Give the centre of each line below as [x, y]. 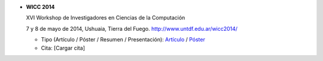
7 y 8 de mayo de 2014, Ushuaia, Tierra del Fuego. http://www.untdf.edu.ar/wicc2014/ [132, 28]
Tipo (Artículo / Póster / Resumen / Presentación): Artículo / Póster [123, 40]
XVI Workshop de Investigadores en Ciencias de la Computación [106, 18]
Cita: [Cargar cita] [63, 48]
